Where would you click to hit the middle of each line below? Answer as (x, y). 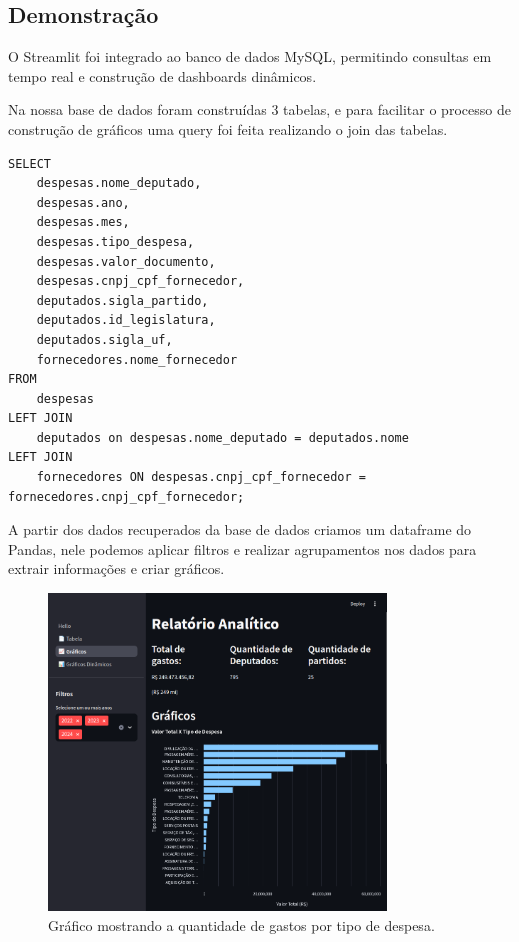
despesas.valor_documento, (126, 261)
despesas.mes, (83, 222)
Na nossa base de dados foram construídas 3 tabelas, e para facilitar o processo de (259, 109)
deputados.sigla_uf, (104, 339)
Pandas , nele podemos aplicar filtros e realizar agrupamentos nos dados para (242, 548)
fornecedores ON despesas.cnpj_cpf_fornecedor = (201, 477)
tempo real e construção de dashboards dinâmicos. (162, 75)
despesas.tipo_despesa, (115, 241)
